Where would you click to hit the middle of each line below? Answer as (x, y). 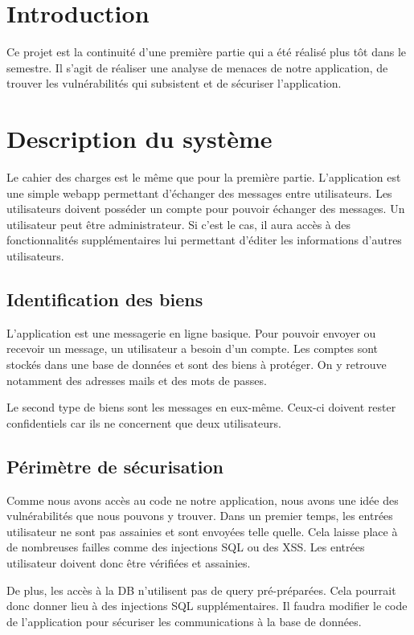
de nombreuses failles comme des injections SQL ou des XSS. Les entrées (186, 547)
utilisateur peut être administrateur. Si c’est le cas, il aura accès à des (179, 224)
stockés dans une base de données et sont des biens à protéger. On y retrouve (197, 364)
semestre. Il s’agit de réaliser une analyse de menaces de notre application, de (197, 67)
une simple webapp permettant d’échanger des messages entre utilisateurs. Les (199, 193)
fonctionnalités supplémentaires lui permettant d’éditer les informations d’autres (204, 240)
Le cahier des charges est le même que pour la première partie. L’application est (204, 177)
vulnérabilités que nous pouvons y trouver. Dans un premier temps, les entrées (200, 516)
